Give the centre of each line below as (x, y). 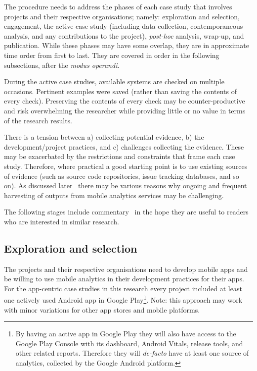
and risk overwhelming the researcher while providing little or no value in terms (125, 110)
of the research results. (38, 120)
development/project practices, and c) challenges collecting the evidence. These (124, 146)
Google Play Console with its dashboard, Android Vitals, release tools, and (129, 343)
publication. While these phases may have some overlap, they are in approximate (127, 45)
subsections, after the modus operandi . (62, 65)
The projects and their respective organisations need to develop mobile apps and (126, 269)
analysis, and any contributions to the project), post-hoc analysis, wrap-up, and (124, 35)
